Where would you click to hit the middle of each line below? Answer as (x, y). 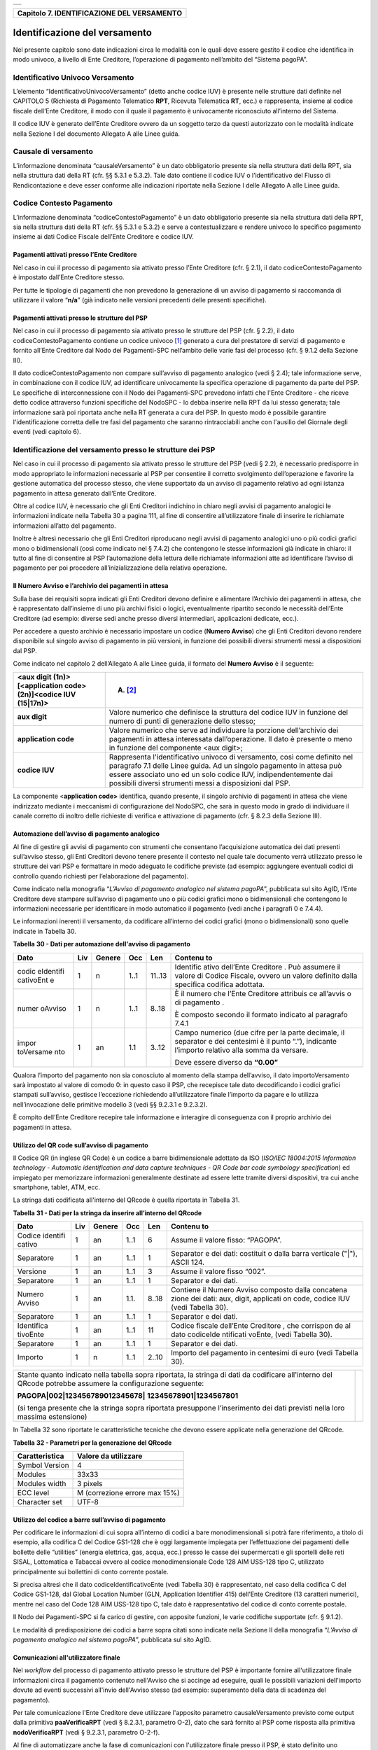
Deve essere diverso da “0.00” (226, 1062)
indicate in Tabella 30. (45, 931)
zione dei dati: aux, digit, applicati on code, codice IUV (260, 1298)
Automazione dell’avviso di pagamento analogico (86, 834)
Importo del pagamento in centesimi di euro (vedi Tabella (264, 1353)
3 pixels (90, 1484)
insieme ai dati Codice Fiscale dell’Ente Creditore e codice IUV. (103, 237)
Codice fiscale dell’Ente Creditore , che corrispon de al (261, 1326)
